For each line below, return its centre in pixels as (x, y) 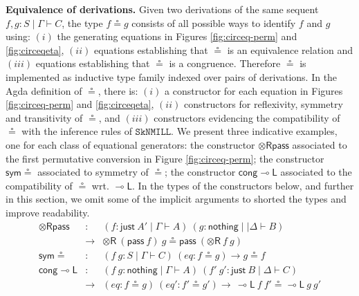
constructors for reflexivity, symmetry (263, 104)
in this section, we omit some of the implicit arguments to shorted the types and (176, 199)
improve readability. (48, 212)
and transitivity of (44, 117)
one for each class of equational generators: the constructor (130, 144)
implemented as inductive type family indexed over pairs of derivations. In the (172, 76)
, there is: (118, 90)
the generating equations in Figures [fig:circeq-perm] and (177, 36)
